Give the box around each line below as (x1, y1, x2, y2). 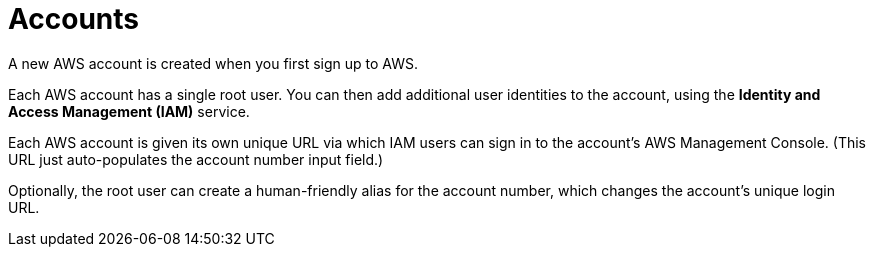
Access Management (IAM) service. (8, 102, 250, 120)
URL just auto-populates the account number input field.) (8, 150, 384, 168)
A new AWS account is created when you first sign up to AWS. (8, 54, 418, 72)
